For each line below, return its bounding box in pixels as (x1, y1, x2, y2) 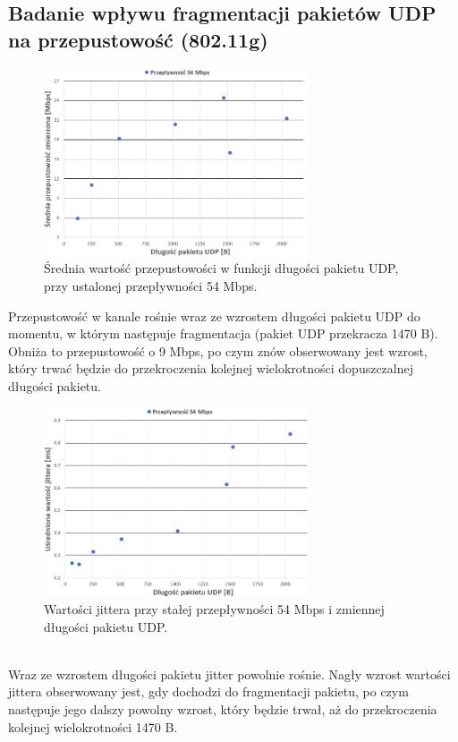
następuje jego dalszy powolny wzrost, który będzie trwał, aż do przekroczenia (8, 700, 437, 718)
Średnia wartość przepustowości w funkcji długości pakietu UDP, (44, 259, 399, 277)
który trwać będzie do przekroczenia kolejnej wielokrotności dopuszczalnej (8, 359, 414, 378)
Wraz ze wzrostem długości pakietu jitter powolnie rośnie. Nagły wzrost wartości (8, 664, 451, 683)
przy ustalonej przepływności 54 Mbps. (44, 277, 258, 295)
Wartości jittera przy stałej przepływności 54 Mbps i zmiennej (44, 600, 385, 618)
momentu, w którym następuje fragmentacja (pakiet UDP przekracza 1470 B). (8, 324, 438, 343)
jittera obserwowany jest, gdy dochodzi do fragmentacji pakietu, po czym (8, 682, 409, 701)
